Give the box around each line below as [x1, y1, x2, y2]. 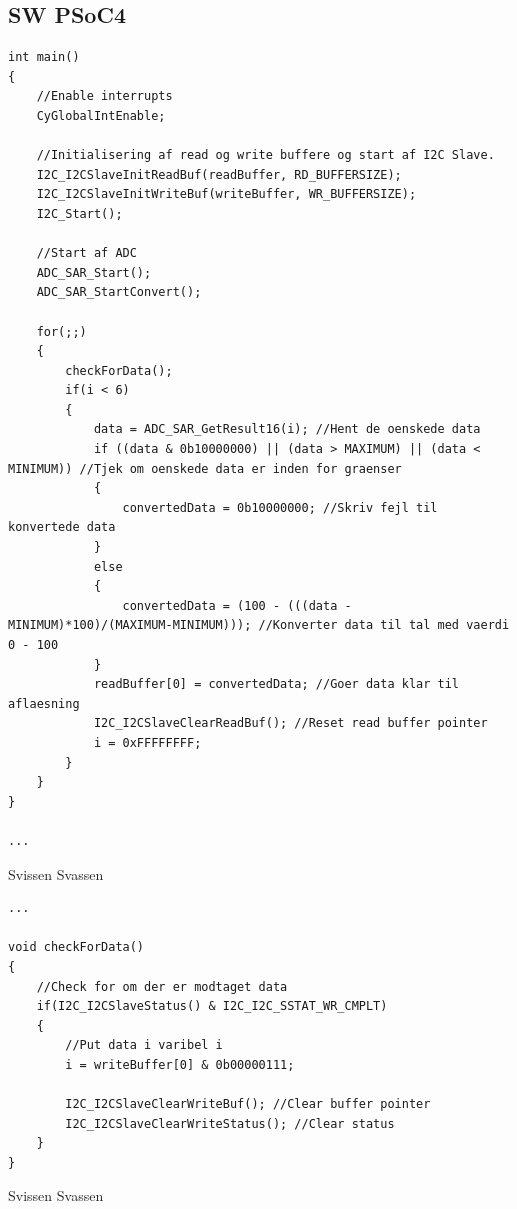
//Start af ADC [36, 246, 137, 261]
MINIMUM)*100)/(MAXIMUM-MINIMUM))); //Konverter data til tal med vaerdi [8, 618, 510, 633]
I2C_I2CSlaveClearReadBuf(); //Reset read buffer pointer [93, 716, 488, 731]
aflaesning [8, 696, 80, 711]
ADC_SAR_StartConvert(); [36, 285, 202, 300]
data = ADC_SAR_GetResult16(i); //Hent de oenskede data [93, 422, 481, 437]
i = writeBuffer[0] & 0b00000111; [65, 1057, 295, 1072]
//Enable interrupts [36, 89, 173, 104]
